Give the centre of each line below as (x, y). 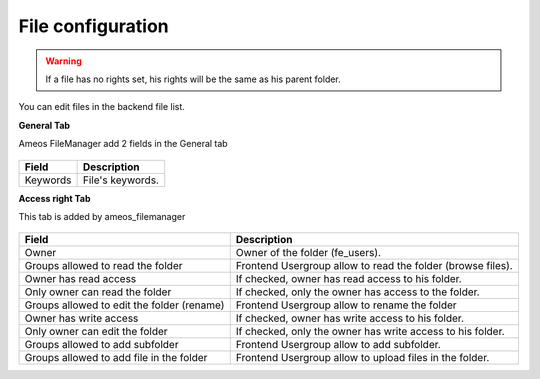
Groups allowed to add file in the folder (116, 358)
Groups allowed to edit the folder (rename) (124, 305)
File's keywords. (121, 180)
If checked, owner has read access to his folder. (348, 279)
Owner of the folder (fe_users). (308, 253)
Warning (63, 61)
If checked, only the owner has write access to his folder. (370, 332)
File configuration (93, 26)
